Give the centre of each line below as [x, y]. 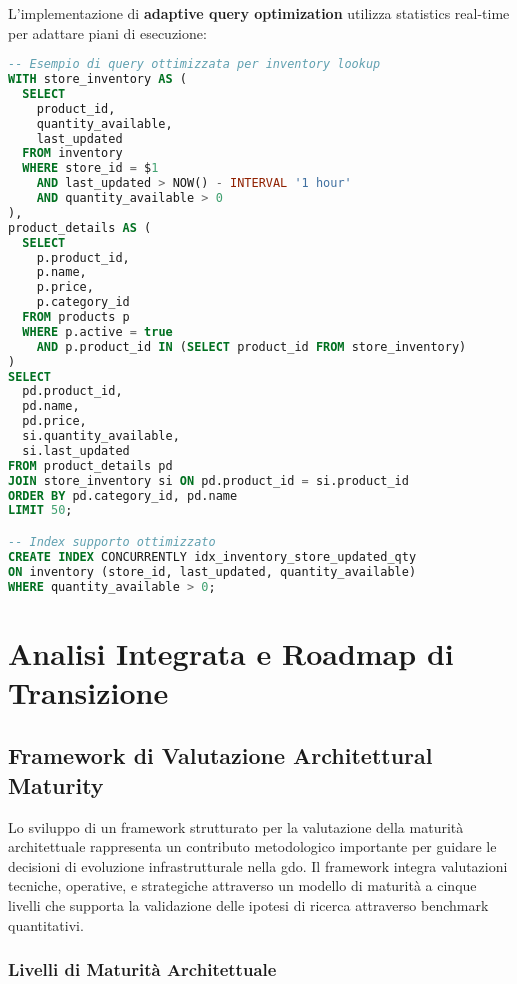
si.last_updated [76, 450]
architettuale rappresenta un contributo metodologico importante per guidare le [252, 846]
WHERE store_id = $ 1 [90, 168]
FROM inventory [72, 153]
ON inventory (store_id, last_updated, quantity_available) [212, 571]
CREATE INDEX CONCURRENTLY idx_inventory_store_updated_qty [212, 556]
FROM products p [76, 317]
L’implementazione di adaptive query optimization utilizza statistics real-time [259, 13]
